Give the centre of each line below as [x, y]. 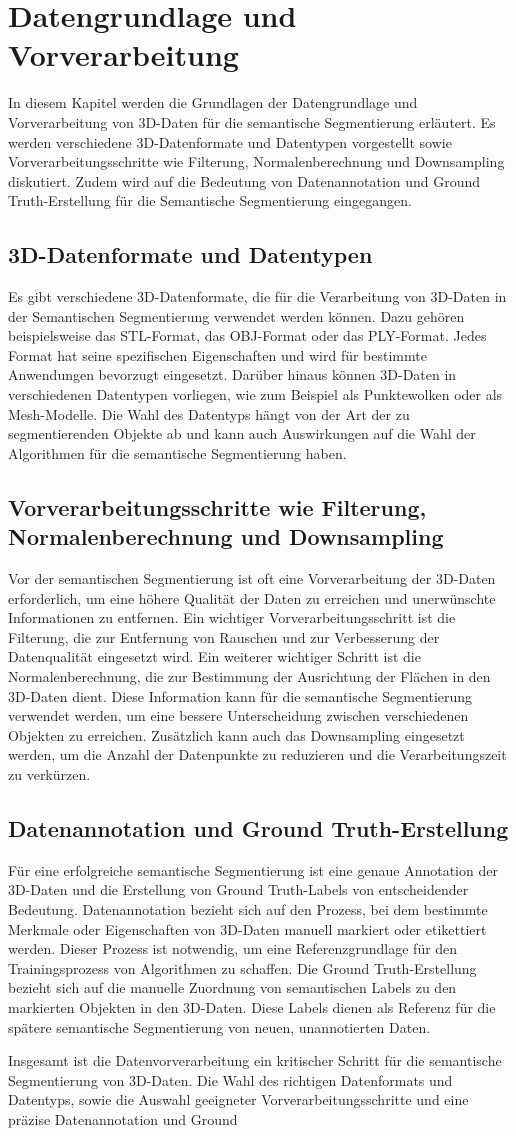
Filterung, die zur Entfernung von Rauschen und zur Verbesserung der [224, 636]
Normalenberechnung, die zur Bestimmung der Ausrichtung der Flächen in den [249, 675]
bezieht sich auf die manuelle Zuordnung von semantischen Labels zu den [232, 987]
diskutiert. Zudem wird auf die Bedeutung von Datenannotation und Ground [244, 180]
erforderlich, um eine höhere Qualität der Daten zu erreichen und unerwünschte [252, 597]
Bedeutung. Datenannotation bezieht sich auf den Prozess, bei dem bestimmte [248, 908]
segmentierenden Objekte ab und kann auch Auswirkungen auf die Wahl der [242, 433]
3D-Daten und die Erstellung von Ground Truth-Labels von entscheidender [238, 889]
